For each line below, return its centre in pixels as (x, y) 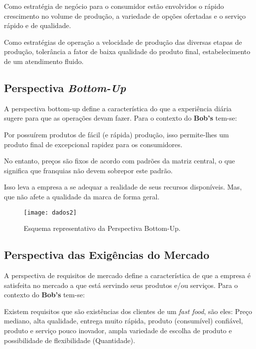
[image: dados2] (50, 212)
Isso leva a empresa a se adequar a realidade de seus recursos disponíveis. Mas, (123, 187)
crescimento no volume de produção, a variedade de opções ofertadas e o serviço (125, 16)
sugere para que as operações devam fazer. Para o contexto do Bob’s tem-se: (121, 118)
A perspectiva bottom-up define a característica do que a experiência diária (118, 108)
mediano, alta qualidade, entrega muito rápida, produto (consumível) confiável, (124, 321)
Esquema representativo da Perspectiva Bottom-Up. (102, 228)
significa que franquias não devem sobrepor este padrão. (88, 170)
